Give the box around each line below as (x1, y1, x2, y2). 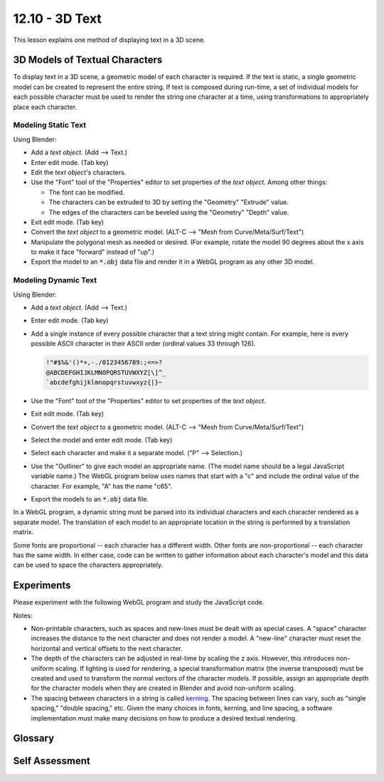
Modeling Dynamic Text (13, 275, 97, 285)
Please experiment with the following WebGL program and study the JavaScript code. (13, 598, 265, 607)
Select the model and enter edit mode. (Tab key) (31, 436, 173, 445)
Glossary (13, 733, 55, 745)
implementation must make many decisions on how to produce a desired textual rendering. (31, 713, 297, 722)
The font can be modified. (48, 188, 125, 196)
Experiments (13, 580, 71, 592)
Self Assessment (13, 755, 90, 767)
